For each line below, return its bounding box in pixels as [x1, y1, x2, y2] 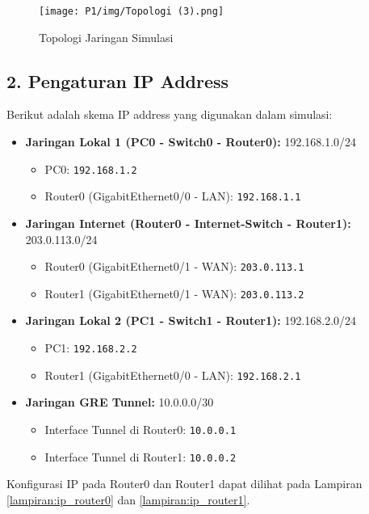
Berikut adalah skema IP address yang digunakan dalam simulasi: [6, 106, 333, 123]
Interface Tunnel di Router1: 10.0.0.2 [44, 448, 237, 465]
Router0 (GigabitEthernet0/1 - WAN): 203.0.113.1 [44, 258, 304, 275]
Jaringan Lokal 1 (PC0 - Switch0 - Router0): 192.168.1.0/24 [25, 133, 357, 150]
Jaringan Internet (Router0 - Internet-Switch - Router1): [25, 214, 351, 231]
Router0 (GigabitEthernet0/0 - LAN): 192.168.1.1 [44, 187, 301, 204]
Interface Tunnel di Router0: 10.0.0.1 [44, 420, 237, 437]
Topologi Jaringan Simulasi [39, 28, 174, 45]
